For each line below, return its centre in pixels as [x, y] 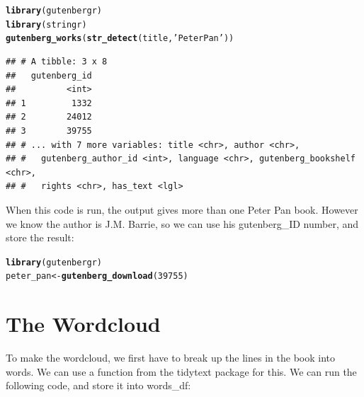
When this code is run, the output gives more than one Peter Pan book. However [182, 209]
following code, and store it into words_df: [98, 385]
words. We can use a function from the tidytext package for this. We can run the [181, 371]
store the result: [40, 237]
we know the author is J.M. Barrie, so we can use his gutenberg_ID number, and [182, 223]
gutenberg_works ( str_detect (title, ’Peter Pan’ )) [120, 39]
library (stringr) [46, 24]
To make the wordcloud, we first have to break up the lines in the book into [170, 358]
